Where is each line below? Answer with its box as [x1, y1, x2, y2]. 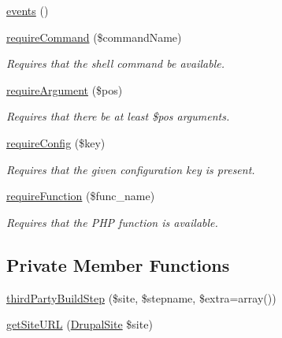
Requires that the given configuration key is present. [6, 161, 255, 177]
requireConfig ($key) [6, 134, 106, 150]
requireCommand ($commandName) [6, 28, 182, 45]
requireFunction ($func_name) [6, 188, 155, 204]
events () [6, 2, 49, 18]
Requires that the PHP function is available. [6, 214, 218, 230]
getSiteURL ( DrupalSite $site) [6, 316, 153, 332]
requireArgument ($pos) [6, 81, 123, 98]
